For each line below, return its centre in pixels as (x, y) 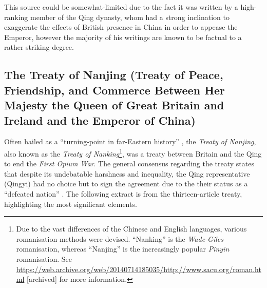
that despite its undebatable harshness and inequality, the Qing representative (127, 173)
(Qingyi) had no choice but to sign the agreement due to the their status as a (126, 184)
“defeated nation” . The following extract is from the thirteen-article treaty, (123, 193)
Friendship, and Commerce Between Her (115, 90)
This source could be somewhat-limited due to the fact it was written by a (121, 7)
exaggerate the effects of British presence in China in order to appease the (121, 27)
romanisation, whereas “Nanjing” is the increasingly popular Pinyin (123, 249)
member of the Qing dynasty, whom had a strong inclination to (130, 17)
